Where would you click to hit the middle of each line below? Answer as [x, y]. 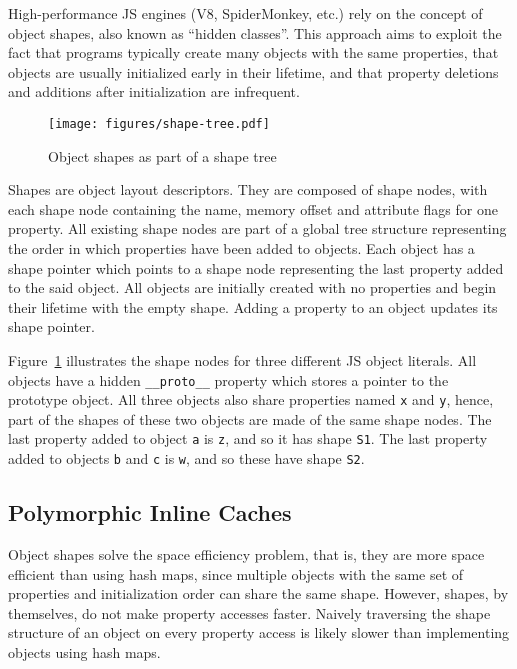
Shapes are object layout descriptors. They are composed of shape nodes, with [248, 189]
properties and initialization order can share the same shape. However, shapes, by [258, 593]
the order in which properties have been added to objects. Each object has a [241, 248]
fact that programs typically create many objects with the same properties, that [253, 52]
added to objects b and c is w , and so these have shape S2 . [186, 458]
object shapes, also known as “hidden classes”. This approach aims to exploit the [255, 32]
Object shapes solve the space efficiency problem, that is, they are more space [246, 553]
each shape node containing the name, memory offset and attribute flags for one [253, 208]
